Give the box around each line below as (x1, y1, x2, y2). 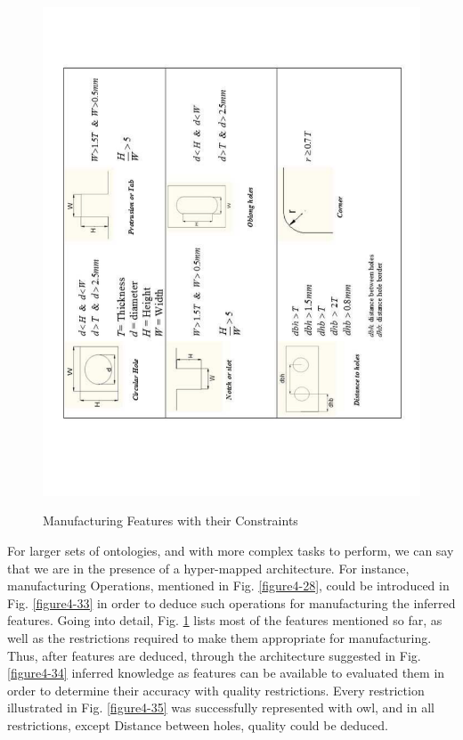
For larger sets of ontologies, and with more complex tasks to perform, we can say (7, 541, 454, 560)
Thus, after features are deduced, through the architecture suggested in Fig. (7, 646, 421, 664)
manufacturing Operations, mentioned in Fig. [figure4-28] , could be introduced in (7, 576, 450, 595)
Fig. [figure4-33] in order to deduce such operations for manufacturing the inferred (7, 593, 456, 612)
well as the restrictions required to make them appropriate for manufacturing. (7, 629, 432, 647)
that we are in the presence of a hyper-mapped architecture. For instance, (7, 558, 410, 577)
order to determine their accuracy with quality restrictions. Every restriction (7, 680, 425, 699)
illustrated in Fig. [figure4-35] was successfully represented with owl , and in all (7, 698, 435, 717)
